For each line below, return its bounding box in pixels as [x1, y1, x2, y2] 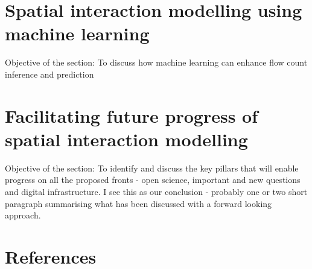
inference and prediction [5, 67, 94, 80]
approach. [5, 209, 41, 221]
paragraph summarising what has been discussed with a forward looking [5, 197, 272, 209]
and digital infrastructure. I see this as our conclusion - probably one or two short [5, 185, 308, 197]
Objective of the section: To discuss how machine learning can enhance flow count [5, 56, 308, 69]
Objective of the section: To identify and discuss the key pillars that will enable [5, 161, 299, 174]
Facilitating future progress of [5, 103, 258, 128]
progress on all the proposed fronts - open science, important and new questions [5, 173, 301, 186]
